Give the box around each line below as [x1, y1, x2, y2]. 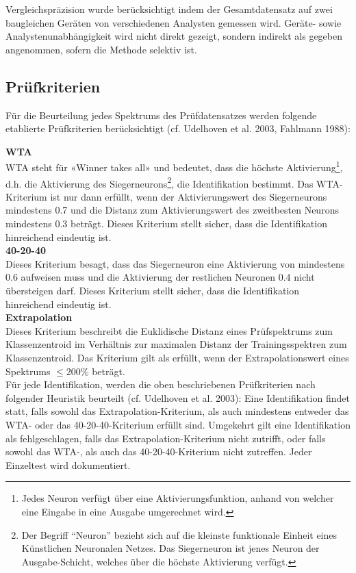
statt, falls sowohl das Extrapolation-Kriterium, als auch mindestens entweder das [5, 404, 349, 418]
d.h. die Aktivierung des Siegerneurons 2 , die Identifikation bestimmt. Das [5, 174, 314, 190]
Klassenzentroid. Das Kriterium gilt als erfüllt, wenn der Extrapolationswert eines [5, 350, 349, 364]
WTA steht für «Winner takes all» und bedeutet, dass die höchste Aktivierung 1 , [5, 158, 343, 175]
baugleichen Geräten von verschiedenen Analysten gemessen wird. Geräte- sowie [5, 15, 342, 29]
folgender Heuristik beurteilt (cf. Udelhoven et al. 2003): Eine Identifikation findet [5, 390, 350, 405]
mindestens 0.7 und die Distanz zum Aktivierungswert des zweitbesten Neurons [5, 203, 339, 217]
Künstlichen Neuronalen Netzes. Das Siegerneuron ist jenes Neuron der [21, 541, 320, 555]
